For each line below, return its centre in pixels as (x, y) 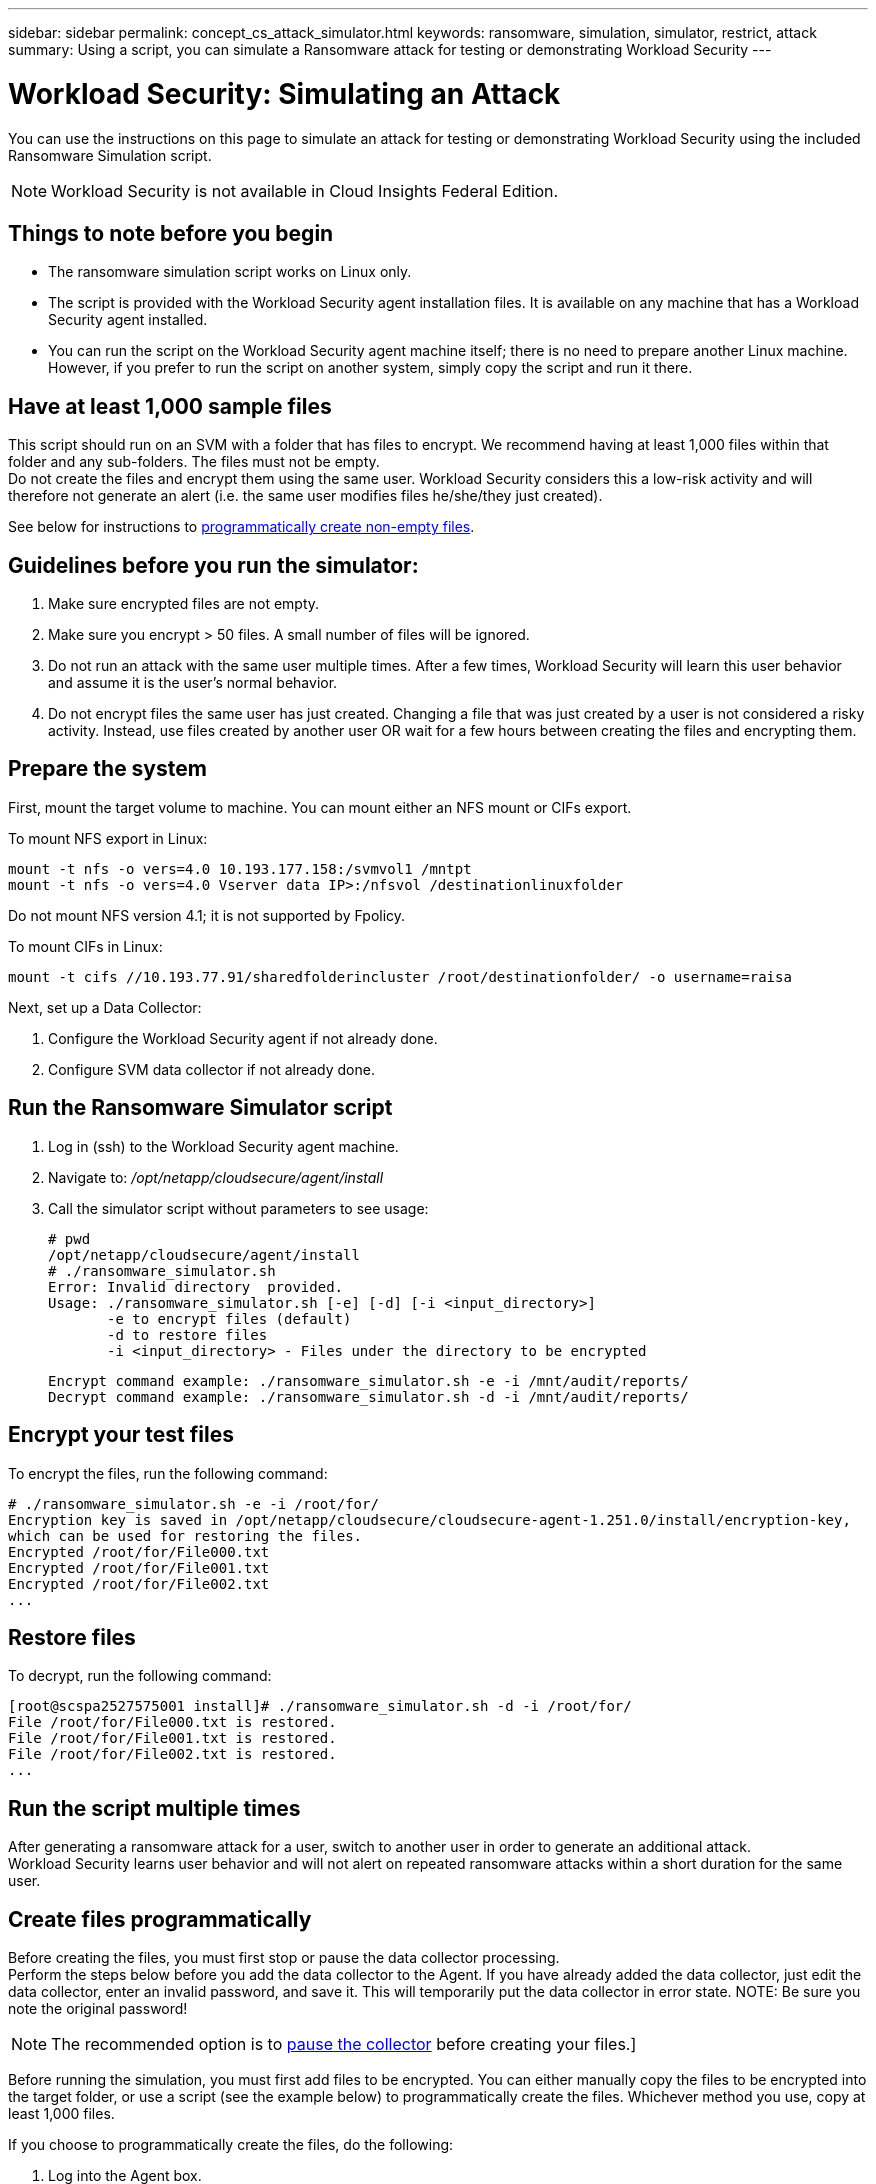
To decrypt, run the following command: (140, 1676)
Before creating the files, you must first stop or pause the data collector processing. (284, 1958)
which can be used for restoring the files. (185, 1535)
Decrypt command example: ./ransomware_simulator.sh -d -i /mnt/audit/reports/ (368, 1396)
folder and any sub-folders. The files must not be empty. (194, 462)
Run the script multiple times (154, 1808)
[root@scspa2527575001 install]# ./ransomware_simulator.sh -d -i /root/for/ (320, 1706)
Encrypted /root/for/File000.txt (139, 1551)
